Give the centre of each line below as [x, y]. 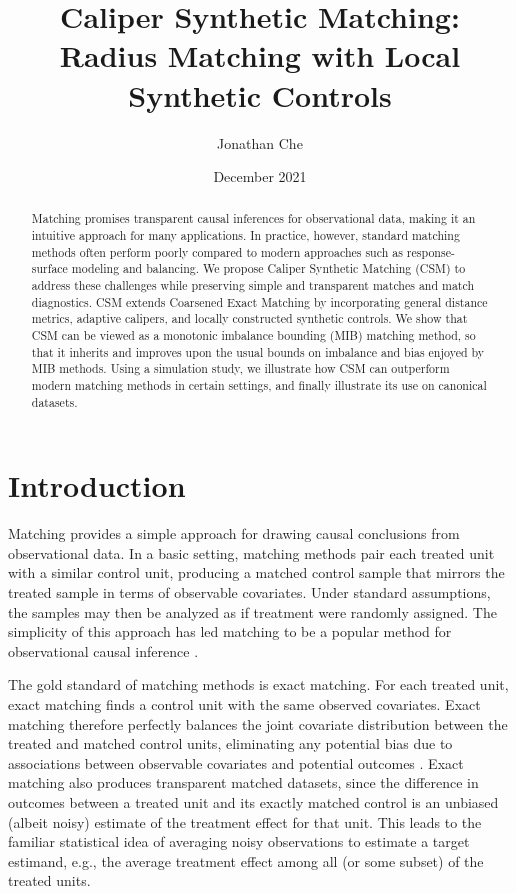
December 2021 [260, 176]
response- [430, 251]
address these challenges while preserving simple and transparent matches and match [253, 285]
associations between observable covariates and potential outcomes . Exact [236, 762]
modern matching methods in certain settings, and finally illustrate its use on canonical [259, 385]
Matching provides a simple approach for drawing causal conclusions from [234, 533]
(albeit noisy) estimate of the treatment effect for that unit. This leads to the [245, 821]
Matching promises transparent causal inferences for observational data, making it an [253, 218]
